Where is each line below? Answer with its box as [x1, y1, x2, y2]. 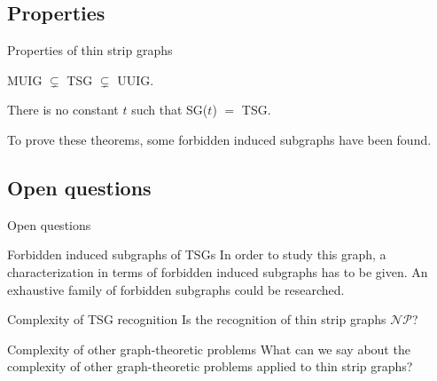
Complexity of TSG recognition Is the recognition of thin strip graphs [7, 310, 386, 329]
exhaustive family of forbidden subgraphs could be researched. [7, 280, 345, 298]
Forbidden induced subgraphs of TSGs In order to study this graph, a [7, 245, 386, 264]
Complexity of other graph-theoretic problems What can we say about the [7, 339, 410, 358]
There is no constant [7, 100, 119, 119]
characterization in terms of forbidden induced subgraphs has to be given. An [7, 262, 428, 281]
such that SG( [131, 100, 208, 119]
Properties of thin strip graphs [7, 41, 173, 60]
